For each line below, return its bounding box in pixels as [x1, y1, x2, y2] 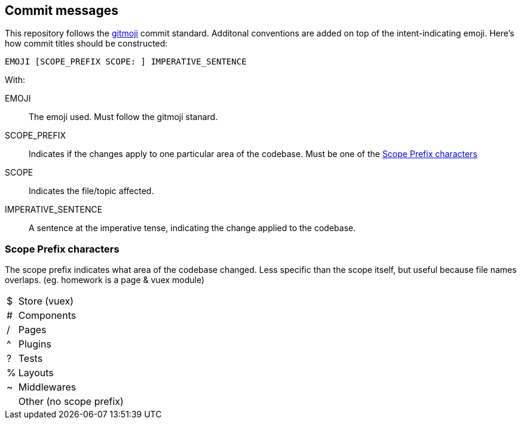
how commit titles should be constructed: [5, 38, 168, 49]
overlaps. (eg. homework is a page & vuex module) [5, 275, 205, 285]
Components [18, 309, 76, 322]
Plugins [18, 338, 51, 351]
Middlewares [18, 381, 76, 394]
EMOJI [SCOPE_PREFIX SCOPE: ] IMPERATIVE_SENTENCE [5, 57, 247, 67]
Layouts [18, 367, 54, 379]
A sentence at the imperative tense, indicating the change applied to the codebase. [29, 223, 356, 233]
